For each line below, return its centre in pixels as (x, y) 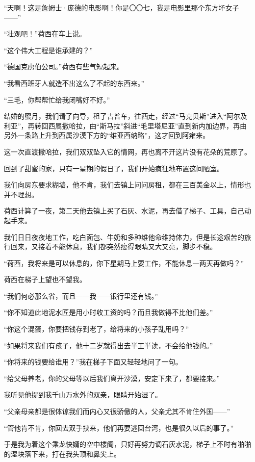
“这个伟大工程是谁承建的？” (49, 50)
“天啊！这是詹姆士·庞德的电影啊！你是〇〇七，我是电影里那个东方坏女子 (122, 7)
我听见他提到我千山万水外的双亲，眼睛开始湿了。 (83, 395)
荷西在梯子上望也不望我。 (45, 279)
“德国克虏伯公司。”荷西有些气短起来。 (64, 66)
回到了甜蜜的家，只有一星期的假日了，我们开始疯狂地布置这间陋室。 (114, 168)
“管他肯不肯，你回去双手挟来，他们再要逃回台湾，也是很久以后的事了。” (119, 427)
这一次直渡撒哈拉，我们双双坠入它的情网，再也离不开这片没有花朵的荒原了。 (127, 151)
